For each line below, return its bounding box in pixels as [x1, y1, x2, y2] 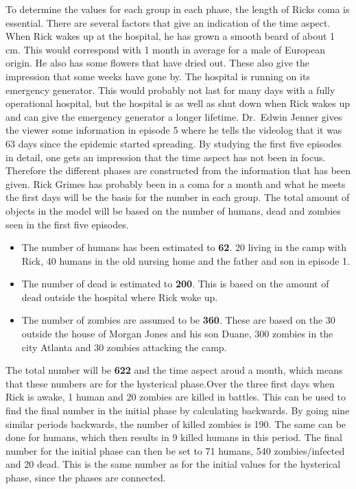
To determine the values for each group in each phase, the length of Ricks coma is [5, 2, 350, 16]
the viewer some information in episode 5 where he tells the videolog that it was [5, 123, 342, 137]
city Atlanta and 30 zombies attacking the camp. [21, 339, 227, 354]
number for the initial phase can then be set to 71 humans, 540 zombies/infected [5, 443, 345, 457]
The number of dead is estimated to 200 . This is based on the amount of [21, 276, 329, 291]
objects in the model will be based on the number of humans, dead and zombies [5, 203, 341, 217]
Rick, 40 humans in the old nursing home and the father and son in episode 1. [21, 253, 350, 267]
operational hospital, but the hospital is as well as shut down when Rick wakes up [5, 96, 351, 110]
